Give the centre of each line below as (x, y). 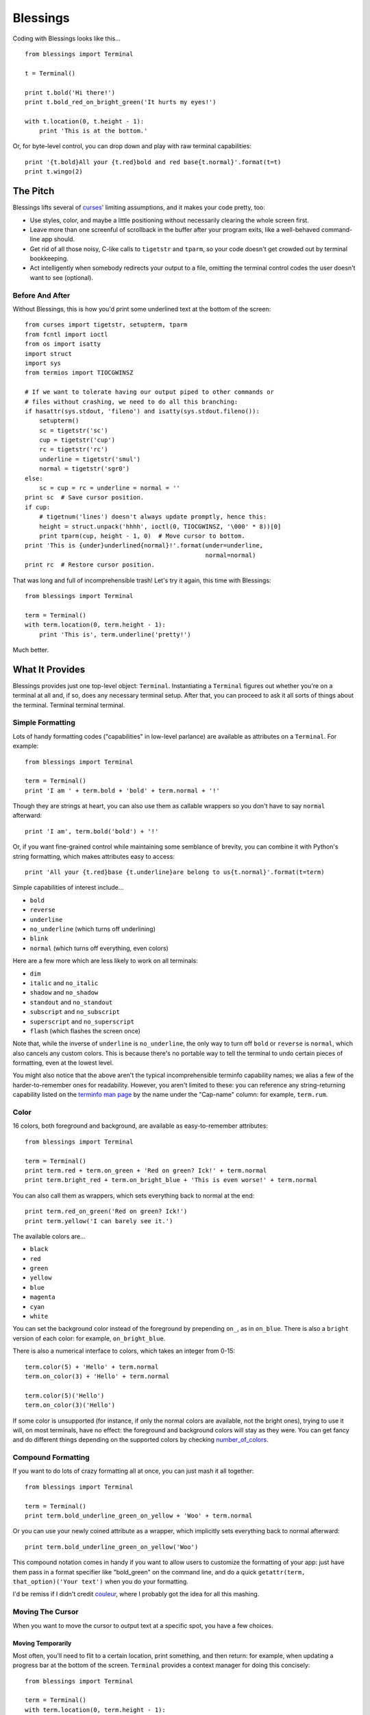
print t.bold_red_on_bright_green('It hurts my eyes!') (121, 102)
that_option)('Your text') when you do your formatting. (100, 1581)
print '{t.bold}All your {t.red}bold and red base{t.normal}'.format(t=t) (153, 162)
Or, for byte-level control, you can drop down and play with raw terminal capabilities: (132, 146)
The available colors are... (49, 1236)
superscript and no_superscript (82, 1021)
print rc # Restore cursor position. (90, 565)
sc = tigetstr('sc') (73, 430)
